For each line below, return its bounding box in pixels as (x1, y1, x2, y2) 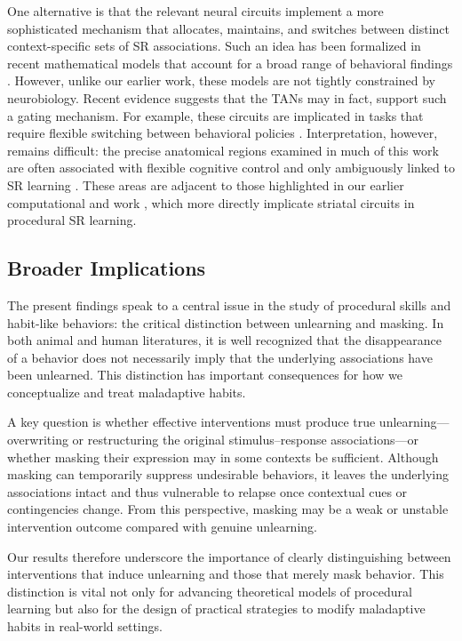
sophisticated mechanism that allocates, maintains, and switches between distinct (7, 19, 450, 37)
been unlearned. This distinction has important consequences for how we (7, 365, 403, 384)
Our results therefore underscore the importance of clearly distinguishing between (7, 547, 451, 565)
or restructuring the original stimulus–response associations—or (72, 430, 418, 449)
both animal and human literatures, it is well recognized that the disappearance (7, 331, 442, 349)
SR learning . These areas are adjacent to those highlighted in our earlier (7, 175, 404, 194)
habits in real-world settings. (7, 617, 163, 636)
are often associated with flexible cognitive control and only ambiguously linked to (7, 158, 455, 177)
